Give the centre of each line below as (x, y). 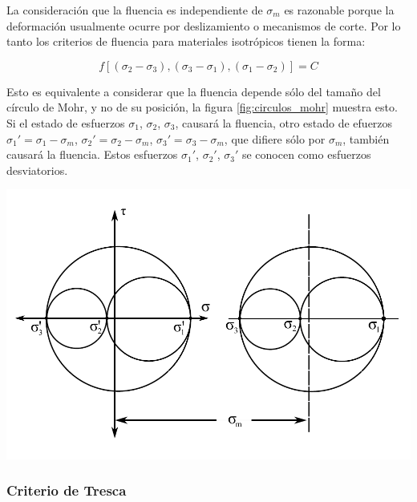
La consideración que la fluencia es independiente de (135, 10)
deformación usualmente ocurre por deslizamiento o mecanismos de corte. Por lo (204, 25)
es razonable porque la (339, 10)
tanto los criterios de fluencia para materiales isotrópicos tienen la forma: (186, 41)
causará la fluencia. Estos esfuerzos (92, 154)
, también (366, 138)
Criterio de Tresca (67, 490)
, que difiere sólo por (275, 138)
